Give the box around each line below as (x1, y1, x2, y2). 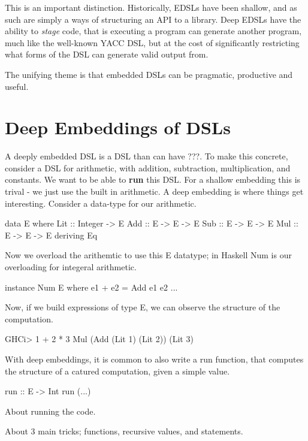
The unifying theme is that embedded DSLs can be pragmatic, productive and (5, 68, 293, 80)
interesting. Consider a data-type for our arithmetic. (5, 197, 197, 209)
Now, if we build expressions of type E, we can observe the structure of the (5, 301, 280, 313)
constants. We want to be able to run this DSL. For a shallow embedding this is (5, 173, 301, 186)
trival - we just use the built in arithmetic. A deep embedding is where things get (5, 185, 304, 198)
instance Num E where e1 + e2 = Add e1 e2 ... (5, 280, 178, 293)
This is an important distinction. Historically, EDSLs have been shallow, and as (5, 1, 297, 13)
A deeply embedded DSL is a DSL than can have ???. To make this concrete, (5, 150, 288, 162)
